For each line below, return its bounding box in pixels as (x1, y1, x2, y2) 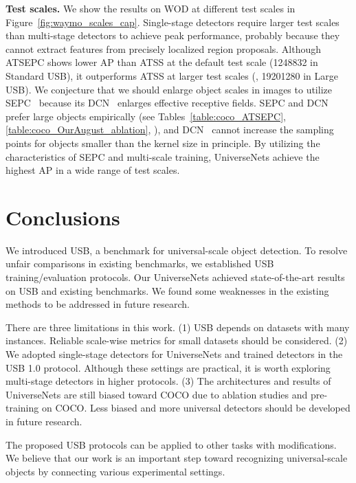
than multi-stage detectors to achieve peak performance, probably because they (5, 28, 340, 43)
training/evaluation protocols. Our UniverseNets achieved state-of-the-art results (5, 270, 345, 284)
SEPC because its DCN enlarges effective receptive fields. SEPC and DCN (5, 96, 329, 110)
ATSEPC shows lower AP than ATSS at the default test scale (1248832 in (5, 55, 318, 69)
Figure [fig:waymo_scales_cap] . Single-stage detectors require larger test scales (5, 14, 340, 29)
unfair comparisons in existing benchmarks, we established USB (5, 256, 274, 271)
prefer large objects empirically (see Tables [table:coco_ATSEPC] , (5, 109, 286, 123)
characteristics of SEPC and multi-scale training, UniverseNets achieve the (5, 149, 320, 164)
